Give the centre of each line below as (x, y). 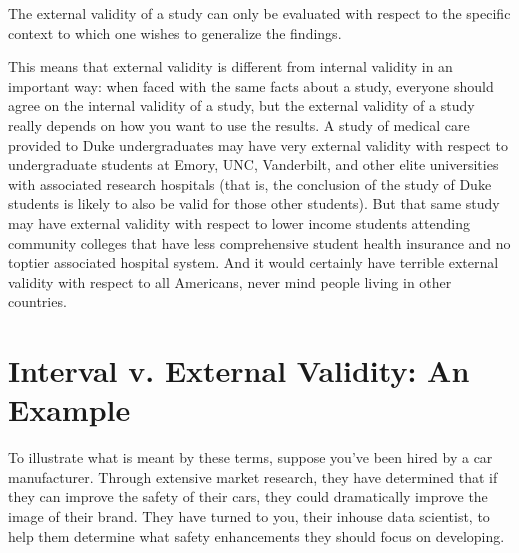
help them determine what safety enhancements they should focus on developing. (256, 535)
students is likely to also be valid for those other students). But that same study (254, 203)
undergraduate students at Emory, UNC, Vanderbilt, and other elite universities (253, 164)
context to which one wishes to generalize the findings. (175, 32)
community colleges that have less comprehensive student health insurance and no (259, 242)
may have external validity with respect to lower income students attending (239, 222)
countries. (37, 301)
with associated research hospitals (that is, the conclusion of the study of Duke (250, 183)
